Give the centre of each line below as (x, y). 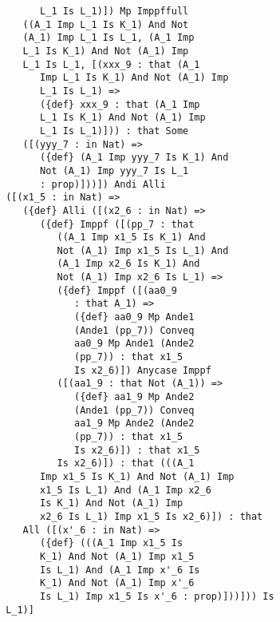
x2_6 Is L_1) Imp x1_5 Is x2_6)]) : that (152, 516)
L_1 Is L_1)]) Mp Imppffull (114, 11)
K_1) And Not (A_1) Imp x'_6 (117, 583)
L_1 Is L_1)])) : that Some (114, 131)
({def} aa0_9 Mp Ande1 (134, 317)
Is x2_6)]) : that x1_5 (137, 450)
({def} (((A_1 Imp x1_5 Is (112, 543)
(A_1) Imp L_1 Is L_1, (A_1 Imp (108, 38)
